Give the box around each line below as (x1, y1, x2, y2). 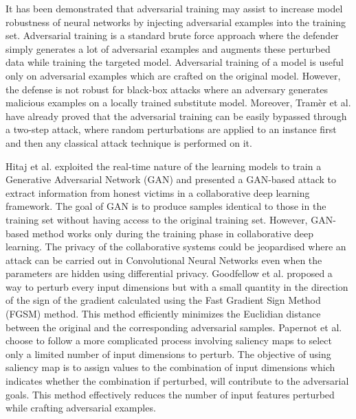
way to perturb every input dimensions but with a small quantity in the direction (5, 279, 348, 294)
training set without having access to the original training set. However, (5, 212, 308, 226)
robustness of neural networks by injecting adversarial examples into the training (5, 14, 346, 29)
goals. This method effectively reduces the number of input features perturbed (5, 387, 335, 401)
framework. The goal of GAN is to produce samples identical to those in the (5, 199, 326, 213)
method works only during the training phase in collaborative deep (32, 226, 314, 240)
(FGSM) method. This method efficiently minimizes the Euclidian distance (5, 307, 321, 321)
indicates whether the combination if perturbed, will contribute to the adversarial (5, 374, 349, 388)
